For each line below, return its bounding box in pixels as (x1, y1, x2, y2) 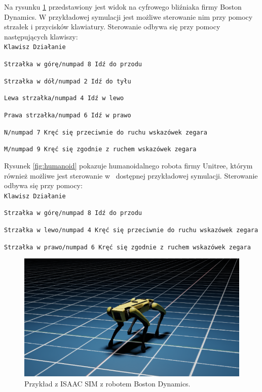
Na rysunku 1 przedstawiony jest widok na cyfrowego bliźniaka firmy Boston (4, 2, 242, 12)
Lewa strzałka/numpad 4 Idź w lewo (4, 95, 124, 102)
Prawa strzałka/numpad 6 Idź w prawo (4, 112, 131, 119)
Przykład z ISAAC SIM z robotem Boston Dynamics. (24, 378, 191, 388)
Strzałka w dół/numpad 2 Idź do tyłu (4, 77, 131, 85)
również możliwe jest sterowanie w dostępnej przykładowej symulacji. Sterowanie (4, 170, 258, 181)
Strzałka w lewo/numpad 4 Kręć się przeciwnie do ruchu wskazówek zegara (4, 227, 258, 234)
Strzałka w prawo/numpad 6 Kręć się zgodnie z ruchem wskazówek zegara (4, 243, 251, 251)
